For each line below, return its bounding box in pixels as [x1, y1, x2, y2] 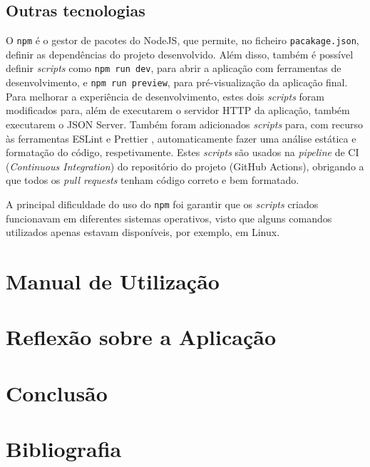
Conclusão [6, 378, 108, 407]
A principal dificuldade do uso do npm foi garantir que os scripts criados [6, 196, 319, 211]
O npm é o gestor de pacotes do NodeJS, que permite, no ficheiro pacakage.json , [6, 33, 359, 48]
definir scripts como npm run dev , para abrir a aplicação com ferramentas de [6, 61, 341, 76]
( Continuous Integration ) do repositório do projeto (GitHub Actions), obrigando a [6, 158, 364, 173]
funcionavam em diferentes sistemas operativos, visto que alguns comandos [6, 210, 332, 225]
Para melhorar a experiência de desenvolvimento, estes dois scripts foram [6, 88, 324, 103]
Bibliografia [6, 434, 122, 463]
